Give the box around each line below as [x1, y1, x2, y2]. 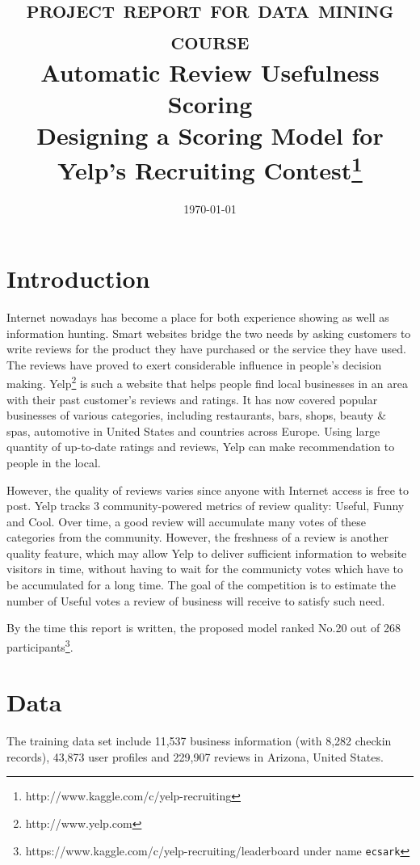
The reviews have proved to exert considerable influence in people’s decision [6, 356, 382, 373]
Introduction [6, 261, 150, 294]
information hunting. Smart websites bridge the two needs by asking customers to [6, 324, 411, 341]
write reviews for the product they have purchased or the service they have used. [6, 340, 406, 357]
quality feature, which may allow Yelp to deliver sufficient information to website [6, 544, 407, 561]
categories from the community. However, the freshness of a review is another [6, 529, 389, 546]
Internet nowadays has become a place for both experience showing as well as [6, 308, 389, 325]
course [170, 23, 250, 57]
